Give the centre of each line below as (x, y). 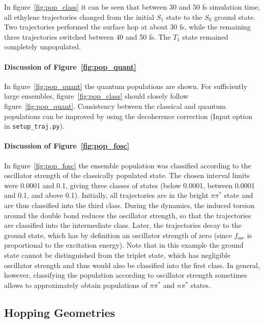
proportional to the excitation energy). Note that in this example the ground (124, 245)
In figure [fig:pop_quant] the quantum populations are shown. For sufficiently (126, 86)
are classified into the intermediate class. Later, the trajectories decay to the (123, 225)
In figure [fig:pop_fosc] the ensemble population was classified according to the (128, 165)
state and (239, 195)
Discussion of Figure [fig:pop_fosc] (67, 146)
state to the (184, 17)
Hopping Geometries (60, 312)
